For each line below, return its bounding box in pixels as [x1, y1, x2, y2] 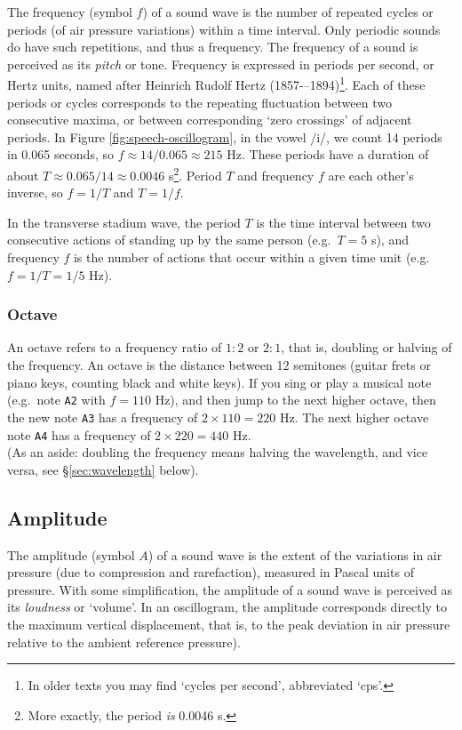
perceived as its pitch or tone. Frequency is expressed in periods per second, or [7, 54, 434, 73]
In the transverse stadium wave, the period [7, 213, 241, 231]
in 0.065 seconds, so [7, 145, 114, 164]
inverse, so [7, 183, 63, 202]
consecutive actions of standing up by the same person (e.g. [7, 230, 331, 249]
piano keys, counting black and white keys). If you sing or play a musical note [7, 373, 432, 391]
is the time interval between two [256, 213, 431, 231]
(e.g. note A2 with [7, 390, 106, 409]
